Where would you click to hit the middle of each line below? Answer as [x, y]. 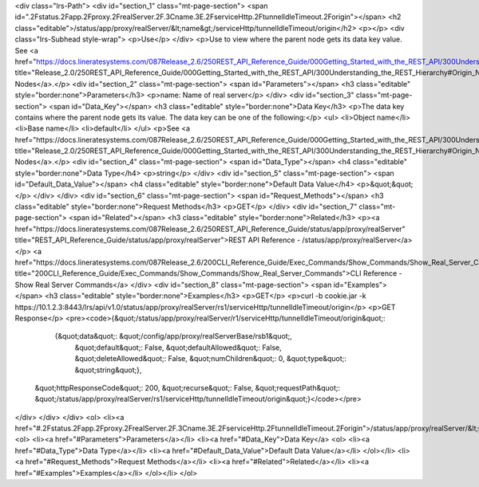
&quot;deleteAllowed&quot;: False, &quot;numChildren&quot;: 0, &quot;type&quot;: [211, 359]
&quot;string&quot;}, [108, 370]
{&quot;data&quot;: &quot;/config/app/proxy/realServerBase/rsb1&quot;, [174, 336]
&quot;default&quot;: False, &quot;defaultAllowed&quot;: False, [178, 348]
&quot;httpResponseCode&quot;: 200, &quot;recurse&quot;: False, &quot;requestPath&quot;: [188, 387]
